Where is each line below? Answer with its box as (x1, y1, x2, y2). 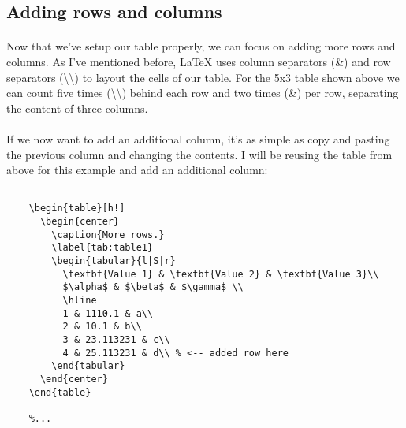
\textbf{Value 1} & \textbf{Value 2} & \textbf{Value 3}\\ (62, 268, 379, 280)
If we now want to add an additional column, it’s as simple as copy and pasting (6, 130, 390, 147)
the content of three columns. (6, 99, 148, 116)
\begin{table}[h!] (28, 203, 125, 214)
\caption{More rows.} (51, 229, 165, 240)
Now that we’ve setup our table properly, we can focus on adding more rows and (6, 38, 396, 54)
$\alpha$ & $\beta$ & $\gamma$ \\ (62, 281, 244, 293)
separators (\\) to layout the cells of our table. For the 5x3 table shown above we (6, 69, 400, 85)
